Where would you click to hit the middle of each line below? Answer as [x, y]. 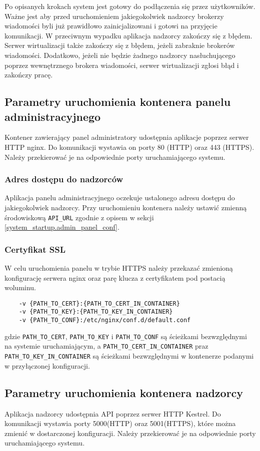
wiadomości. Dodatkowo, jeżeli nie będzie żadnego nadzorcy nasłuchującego [120, 55]
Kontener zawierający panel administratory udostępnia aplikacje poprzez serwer [127, 137]
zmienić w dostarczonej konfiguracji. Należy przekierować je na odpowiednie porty [130, 433]
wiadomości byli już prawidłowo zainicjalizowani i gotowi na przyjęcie [111, 26]
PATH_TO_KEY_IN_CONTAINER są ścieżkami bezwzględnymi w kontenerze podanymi [129, 356]
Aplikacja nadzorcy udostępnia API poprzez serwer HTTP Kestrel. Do [113, 413]
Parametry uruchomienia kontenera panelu [118, 102]
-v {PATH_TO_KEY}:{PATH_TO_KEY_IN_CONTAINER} [96, 312]
